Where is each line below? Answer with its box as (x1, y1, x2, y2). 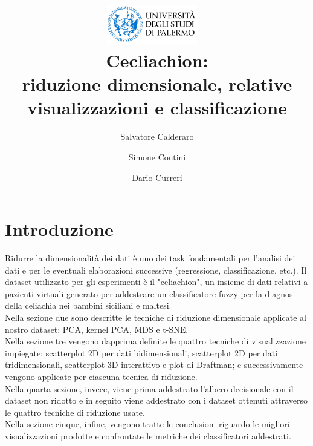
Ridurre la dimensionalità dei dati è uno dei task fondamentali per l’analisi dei (5, 252, 295, 264)
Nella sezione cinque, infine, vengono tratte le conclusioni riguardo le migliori (5, 418, 290, 430)
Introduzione (5, 217, 114, 241)
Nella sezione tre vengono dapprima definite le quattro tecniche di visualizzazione (5, 335, 306, 347)
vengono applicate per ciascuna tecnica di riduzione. (5, 370, 198, 383)
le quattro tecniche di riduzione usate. (5, 405, 145, 418)
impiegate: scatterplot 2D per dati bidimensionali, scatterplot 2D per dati (5, 346, 278, 359)
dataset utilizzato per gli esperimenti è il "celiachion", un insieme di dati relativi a (5, 275, 308, 288)
